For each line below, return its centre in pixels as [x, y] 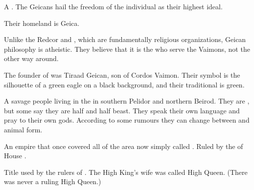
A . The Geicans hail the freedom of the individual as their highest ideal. [113, 6]
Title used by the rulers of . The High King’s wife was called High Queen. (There [126, 172]
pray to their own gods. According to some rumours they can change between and [127, 120]
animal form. [23, 129]
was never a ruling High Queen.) [53, 181]
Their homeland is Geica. [42, 23]
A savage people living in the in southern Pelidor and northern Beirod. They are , [127, 101]
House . [15, 156]
